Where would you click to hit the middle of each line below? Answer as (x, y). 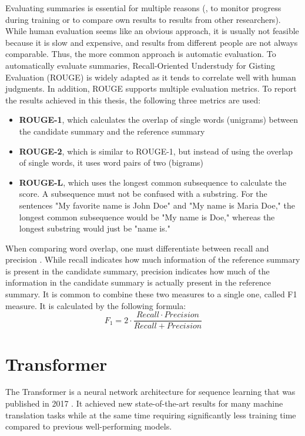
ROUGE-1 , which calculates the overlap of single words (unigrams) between (158, 120)
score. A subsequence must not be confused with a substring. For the (143, 194)
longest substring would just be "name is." (95, 228)
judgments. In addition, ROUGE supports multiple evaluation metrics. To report (151, 88)
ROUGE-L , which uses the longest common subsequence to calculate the (153, 182)
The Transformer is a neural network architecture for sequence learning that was (150, 392)
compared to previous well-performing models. (89, 426)
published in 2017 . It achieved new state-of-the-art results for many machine (144, 403)
